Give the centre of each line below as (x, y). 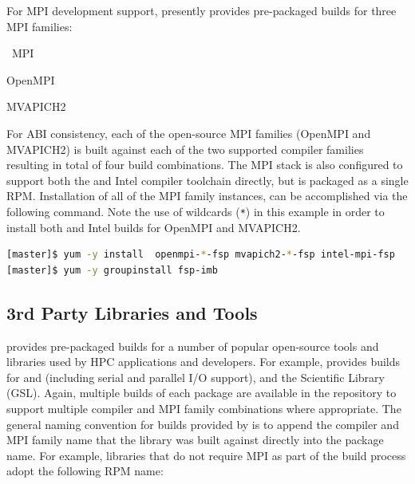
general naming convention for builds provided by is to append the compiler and (203, 424)
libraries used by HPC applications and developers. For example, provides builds (204, 362)
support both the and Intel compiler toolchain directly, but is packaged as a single (207, 180)
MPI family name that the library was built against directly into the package (195, 440)
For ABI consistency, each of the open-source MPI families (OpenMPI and (189, 133)
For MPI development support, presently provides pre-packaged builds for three (202, 10)
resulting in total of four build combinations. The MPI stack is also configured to (205, 165)
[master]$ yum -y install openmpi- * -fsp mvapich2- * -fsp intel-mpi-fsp (201, 255)
